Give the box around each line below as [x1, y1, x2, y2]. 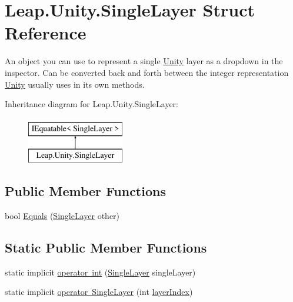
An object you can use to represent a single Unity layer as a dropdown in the [5, 55, 283, 67]
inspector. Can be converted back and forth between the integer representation [5, 66, 289, 78]
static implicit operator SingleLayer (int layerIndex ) [5, 286, 193, 298]
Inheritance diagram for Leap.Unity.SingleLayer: [5, 98, 178, 110]
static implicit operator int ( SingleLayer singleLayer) [5, 266, 196, 278]
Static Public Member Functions [5, 238, 207, 257]
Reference [5, 21, 86, 45]
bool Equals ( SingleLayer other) [5, 210, 120, 222]
